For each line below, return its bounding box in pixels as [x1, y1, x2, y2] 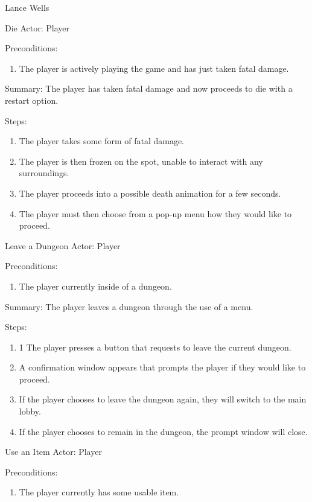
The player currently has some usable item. [19, 486, 179, 498]
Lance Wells [5, 1, 49, 13]
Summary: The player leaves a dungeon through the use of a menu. [5, 300, 253, 313]
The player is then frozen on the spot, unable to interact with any [19, 154, 263, 167]
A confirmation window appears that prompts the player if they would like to [19, 361, 306, 373]
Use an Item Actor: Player [5, 445, 102, 458]
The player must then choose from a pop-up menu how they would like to [19, 207, 292, 220]
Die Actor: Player [5, 21, 70, 34]
